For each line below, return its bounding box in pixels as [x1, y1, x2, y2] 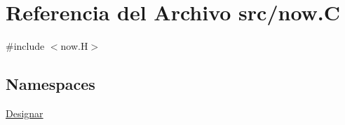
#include [6, 39, 45, 53]
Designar [6, 105, 43, 120]
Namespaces [6, 73, 95, 95]
